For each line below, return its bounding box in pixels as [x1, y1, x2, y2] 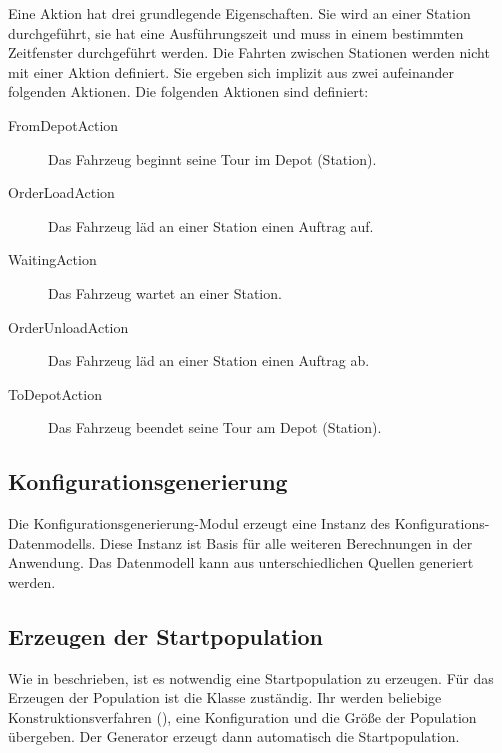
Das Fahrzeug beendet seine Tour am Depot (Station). [48, 417, 382, 438]
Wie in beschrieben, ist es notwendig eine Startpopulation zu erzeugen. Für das [8, 667, 494, 688]
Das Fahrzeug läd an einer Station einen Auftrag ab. [48, 350, 370, 371]
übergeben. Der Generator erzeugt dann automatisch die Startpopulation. [8, 726, 460, 747]
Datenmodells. [8, 532, 96, 553]
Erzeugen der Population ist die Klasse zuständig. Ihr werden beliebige [8, 687, 442, 708]
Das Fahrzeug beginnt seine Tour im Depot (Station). [48, 148, 377, 169]
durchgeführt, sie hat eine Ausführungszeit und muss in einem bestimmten [8, 22, 464, 43]
